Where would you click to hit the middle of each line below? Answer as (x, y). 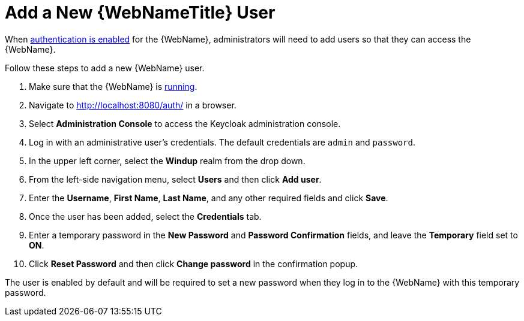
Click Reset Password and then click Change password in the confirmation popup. (194, 264)
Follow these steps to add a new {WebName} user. (105, 68)
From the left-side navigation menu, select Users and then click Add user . (175, 179)
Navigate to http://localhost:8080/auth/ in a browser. (133, 105)
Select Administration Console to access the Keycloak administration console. (185, 123)
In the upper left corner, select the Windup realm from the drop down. (167, 160)
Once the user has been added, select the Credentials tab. (145, 216)
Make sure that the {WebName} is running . (113, 86)
